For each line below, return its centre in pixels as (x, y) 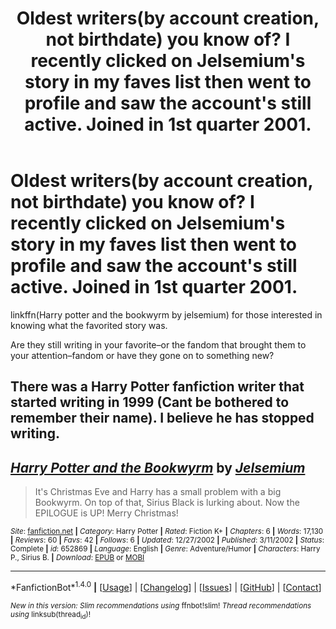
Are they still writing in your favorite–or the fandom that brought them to (158, 344)
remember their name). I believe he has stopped (162, 418)
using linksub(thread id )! (50, 615)
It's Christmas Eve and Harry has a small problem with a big (158, 492)
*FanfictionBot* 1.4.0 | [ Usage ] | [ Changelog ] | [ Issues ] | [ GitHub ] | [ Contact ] (166, 586)
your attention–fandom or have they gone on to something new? (142, 355)
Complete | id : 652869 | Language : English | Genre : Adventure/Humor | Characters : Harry (165, 549)
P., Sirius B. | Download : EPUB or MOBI (77, 558)
